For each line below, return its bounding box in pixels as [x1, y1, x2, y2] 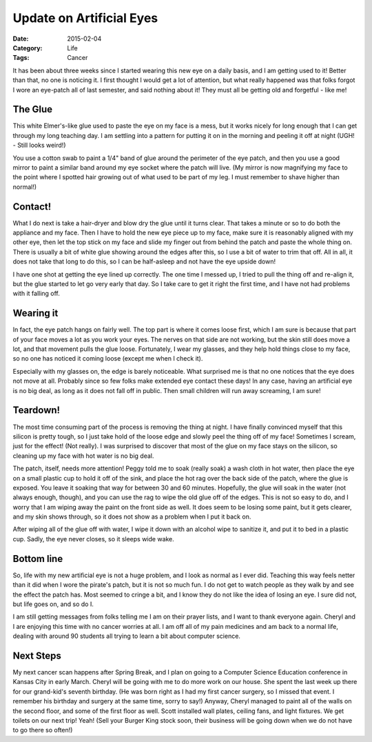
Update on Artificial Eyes [12, 10, 158, 26]
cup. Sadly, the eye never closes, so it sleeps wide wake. [12, 534, 175, 543]
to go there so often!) [12, 726, 73, 734]
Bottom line [12, 552, 63, 565]
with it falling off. [12, 290, 60, 298]
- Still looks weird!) [12, 141, 66, 150]
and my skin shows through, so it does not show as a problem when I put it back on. [12, 512, 251, 521]
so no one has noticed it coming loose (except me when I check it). [12, 354, 203, 363]
